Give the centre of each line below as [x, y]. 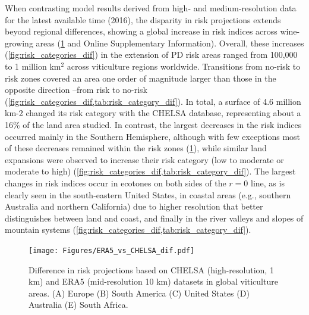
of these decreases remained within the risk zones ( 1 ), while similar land [136, 148]
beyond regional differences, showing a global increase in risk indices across [141, 31]
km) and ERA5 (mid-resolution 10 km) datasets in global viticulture [153, 281]
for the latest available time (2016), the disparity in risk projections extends [143, 19]
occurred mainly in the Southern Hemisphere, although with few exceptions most [153, 136]
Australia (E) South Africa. [78, 305]
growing [19, 43]
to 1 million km [33, 66]
